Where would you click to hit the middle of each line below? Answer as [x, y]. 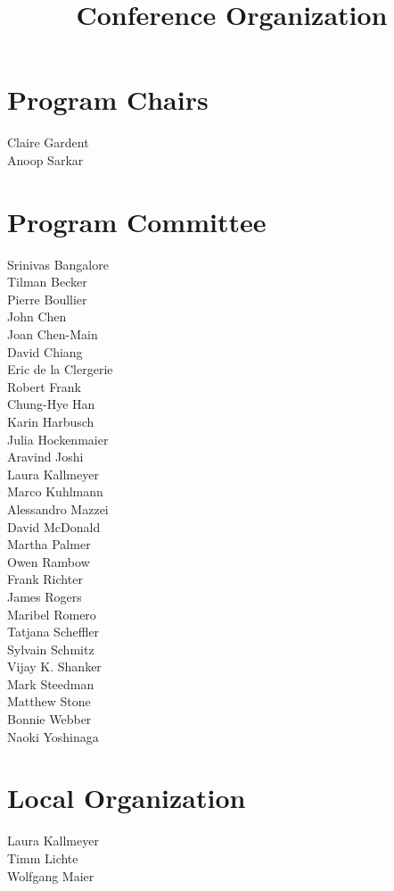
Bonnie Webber [49, 719]
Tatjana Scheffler [53, 632]
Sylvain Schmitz [51, 649]
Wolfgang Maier [51, 875]
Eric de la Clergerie [60, 369]
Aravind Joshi [45, 457]
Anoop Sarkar [45, 159]
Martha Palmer [49, 544]
